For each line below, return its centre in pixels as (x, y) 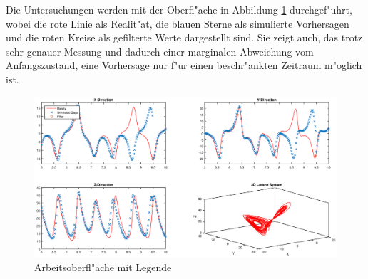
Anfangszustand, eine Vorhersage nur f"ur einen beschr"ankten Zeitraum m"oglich (184, 65)
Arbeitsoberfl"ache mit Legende (103, 267)
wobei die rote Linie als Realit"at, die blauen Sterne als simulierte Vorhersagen (178, 23)
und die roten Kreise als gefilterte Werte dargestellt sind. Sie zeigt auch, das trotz (184, 37)
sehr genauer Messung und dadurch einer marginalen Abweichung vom (160, 51)
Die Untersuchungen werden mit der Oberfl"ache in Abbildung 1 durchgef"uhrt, (179, 9)
